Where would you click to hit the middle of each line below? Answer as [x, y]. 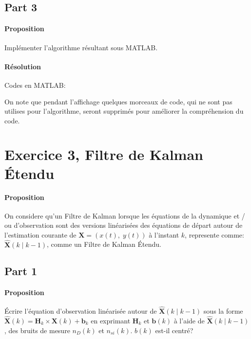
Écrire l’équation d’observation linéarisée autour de [81, 311]
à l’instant [164, 234]
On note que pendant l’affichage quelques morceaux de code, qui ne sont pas [118, 101]
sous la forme [223, 311]
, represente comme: [214, 234]
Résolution [23, 66]
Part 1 [21, 270]
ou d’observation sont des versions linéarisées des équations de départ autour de [124, 225]
